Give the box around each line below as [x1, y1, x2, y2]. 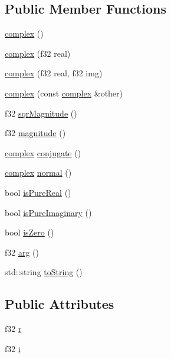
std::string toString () [5, 266, 83, 278]
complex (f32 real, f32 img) [5, 67, 103, 79]
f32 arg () [5, 246, 40, 258]
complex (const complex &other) [5, 86, 123, 99]
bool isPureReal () [5, 186, 71, 198]
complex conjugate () [5, 146, 81, 159]
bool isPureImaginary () [5, 206, 92, 218]
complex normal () [5, 166, 72, 179]
